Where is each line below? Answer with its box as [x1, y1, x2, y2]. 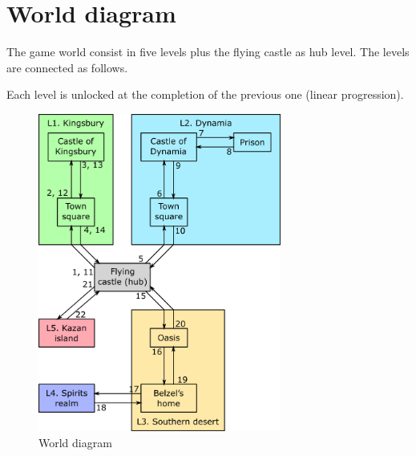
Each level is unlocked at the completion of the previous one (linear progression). [6, 86, 404, 103]
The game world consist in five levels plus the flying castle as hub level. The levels [6, 43, 410, 60]
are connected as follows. [6, 59, 128, 75]
